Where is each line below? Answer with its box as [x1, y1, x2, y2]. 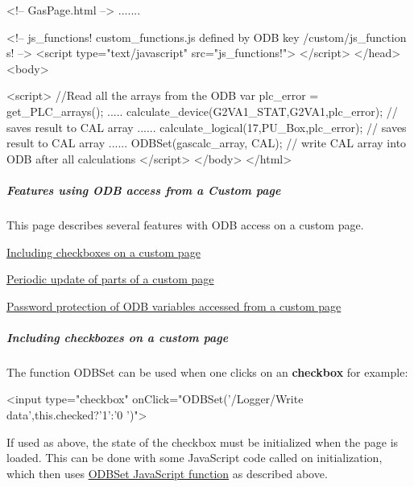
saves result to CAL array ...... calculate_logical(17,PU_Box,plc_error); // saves [6, 118, 407, 135]
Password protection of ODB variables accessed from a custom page [6, 297, 342, 314]
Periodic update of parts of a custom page [6, 270, 214, 287]
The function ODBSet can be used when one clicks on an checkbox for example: [6, 363, 408, 380]
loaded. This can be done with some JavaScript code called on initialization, [6, 449, 383, 466]
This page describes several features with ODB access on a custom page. [6, 216, 364, 233]
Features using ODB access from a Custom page [6, 181, 281, 198]
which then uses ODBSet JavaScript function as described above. [6, 464, 328, 481]
